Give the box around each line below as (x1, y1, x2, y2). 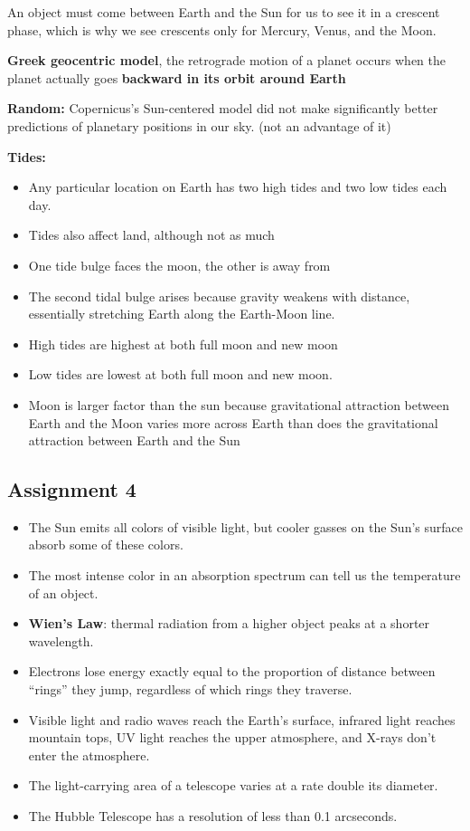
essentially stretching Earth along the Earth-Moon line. (28, 304, 335, 323)
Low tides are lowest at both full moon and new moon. (28, 365, 333, 384)
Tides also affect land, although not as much (28, 225, 275, 244)
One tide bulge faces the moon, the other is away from (28, 255, 331, 274)
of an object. (28, 583, 99, 602)
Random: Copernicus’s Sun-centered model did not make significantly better (7, 99, 438, 118)
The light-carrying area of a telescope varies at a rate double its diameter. (28, 776, 438, 795)
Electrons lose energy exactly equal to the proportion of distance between (28, 662, 436, 681)
